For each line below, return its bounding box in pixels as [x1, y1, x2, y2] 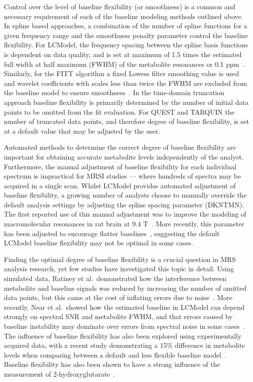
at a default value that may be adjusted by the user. [4, 125, 160, 136]
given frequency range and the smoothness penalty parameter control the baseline [4, 30, 248, 40]
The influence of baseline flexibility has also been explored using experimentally [4, 330, 242, 341]
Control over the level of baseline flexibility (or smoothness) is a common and [4, 1, 235, 11]
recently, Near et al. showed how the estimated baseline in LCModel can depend [4, 302, 245, 312]
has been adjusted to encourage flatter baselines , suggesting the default [4, 228, 220, 238]
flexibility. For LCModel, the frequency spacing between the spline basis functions [4, 40, 248, 50]
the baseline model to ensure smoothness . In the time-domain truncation [4, 87, 224, 98]
